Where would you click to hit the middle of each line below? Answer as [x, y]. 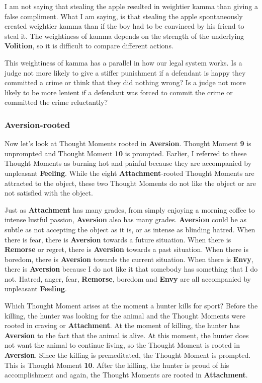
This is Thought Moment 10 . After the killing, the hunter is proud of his [117, 365]
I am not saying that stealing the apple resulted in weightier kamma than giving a [131, 6]
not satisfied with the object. [49, 193]
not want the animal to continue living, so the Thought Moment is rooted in [122, 345]
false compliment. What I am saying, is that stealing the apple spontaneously [124, 16]
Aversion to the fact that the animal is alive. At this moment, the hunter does [127, 335]
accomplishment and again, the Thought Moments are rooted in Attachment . [126, 375]
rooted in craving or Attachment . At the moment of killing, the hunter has [122, 325]
